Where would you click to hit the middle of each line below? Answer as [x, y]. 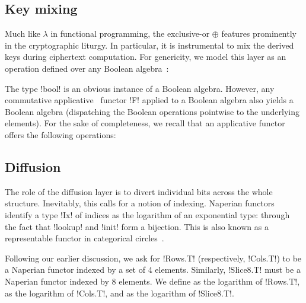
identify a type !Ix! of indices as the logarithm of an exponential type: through [147, 214]
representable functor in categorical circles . [85, 238]
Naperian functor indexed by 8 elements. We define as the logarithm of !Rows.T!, [152, 281]
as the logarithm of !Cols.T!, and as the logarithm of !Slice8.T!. [119, 293]
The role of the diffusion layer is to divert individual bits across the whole [139, 191]
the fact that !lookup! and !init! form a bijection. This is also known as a [137, 226]
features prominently [259, 34]
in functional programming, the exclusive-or [130, 34]
